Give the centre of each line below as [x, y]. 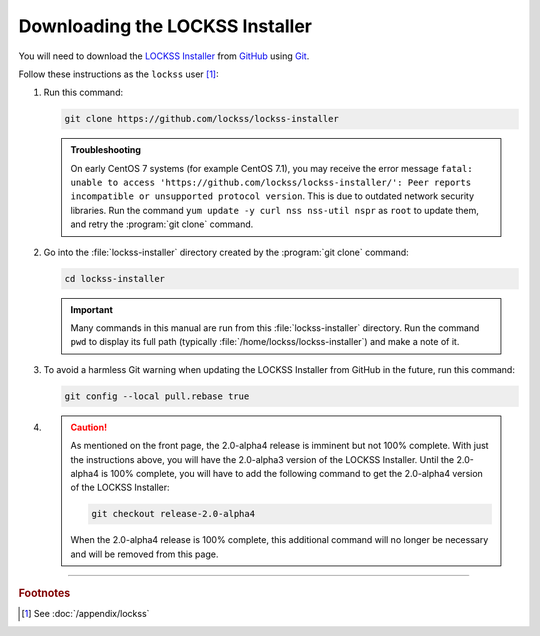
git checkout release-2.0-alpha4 [173, 514]
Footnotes [44, 593]
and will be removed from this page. [144, 554]
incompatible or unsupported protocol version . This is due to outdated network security [272, 196]
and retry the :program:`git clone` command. [162, 224]
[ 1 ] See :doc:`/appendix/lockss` [85, 614]
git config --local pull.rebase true [157, 396]
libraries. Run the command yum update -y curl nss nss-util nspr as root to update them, [275, 210]
